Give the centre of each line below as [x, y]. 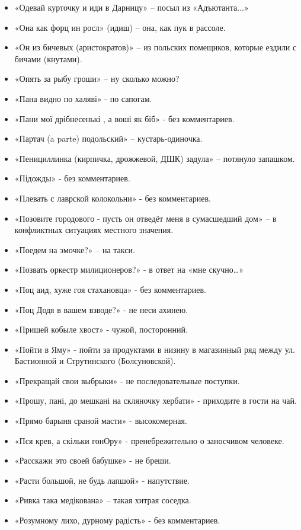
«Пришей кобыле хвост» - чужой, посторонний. [101, 329]
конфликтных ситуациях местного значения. [94, 230]
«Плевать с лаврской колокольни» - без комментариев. [113, 198]
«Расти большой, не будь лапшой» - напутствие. [102, 480]
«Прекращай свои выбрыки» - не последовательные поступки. [127, 380]
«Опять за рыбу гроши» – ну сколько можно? [97, 79]
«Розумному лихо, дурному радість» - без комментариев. [117, 520]
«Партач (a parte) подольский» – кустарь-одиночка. [108, 138]
